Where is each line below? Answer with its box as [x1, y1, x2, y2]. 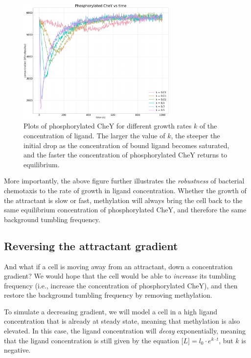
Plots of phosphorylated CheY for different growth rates [23, 121, 192, 131]
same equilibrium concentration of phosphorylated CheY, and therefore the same [4, 205, 247, 215]
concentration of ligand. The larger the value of [23, 130, 165, 140]
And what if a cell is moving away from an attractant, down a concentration [4, 261, 233, 271]
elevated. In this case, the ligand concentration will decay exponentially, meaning [4, 326, 246, 336]
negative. [4, 345, 31, 355]
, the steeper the [171, 130, 220, 140]
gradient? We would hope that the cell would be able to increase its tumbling [4, 271, 236, 281]
